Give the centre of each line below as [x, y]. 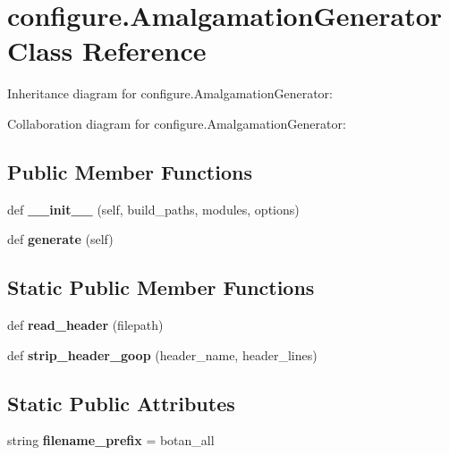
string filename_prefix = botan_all [111, 440]
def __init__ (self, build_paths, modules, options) [153, 209]
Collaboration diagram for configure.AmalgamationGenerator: [177, 123]
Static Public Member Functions [161, 287]
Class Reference [107, 51]
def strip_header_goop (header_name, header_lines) [162, 354]
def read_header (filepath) [85, 325]
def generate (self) [60, 239]
